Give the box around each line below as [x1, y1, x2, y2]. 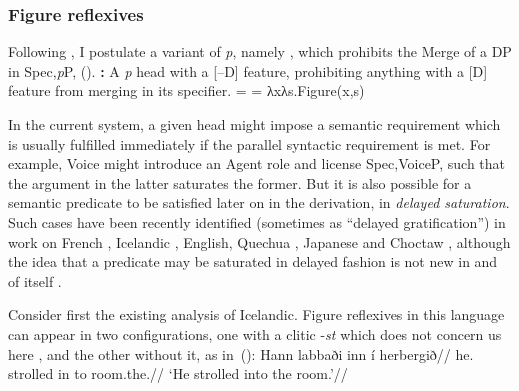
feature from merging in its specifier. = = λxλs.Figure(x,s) [8, 80, 365, 101]
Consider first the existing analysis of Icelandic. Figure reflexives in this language [8, 304, 505, 325]
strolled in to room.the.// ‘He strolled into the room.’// [8, 363, 348, 384]
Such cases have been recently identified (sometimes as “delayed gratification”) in [8, 211, 506, 232]
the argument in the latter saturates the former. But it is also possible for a [8, 172, 472, 193]
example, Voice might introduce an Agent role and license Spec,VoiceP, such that [8, 153, 506, 174]
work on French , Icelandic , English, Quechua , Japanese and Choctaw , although [8, 231, 511, 252]
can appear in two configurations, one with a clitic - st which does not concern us [8, 323, 502, 344]
